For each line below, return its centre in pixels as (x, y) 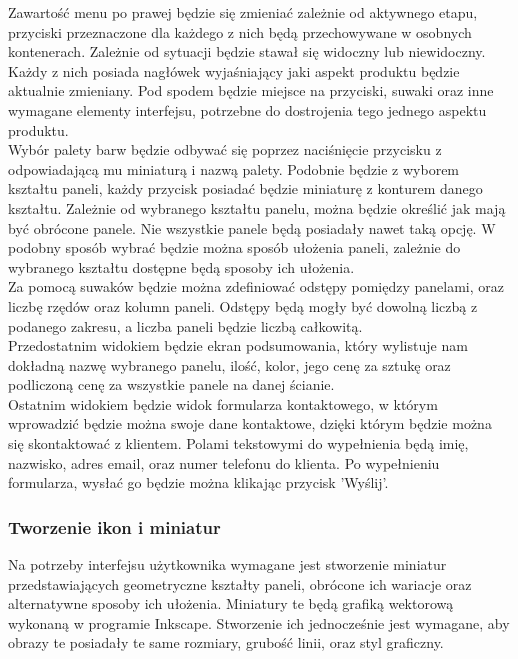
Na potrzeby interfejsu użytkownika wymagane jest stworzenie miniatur (227, 564)
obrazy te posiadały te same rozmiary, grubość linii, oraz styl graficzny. (226, 642)
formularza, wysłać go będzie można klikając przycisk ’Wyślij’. (198, 482)
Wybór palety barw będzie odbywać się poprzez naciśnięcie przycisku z (225, 149)
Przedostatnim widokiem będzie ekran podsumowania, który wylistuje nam (238, 345)
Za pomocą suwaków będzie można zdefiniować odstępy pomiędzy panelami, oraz (256, 286)
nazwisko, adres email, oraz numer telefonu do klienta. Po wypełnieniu (224, 462)
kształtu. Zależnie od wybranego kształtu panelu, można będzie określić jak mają (257, 207)
